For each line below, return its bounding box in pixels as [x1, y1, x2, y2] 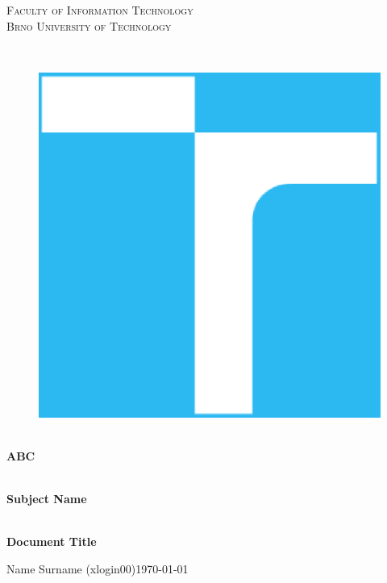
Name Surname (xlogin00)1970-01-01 [6, 560, 189, 577]
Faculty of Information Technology [6, 2, 193, 18]
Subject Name [6, 490, 87, 507]
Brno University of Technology [6, 17, 172, 34]
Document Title [6, 533, 97, 550]
